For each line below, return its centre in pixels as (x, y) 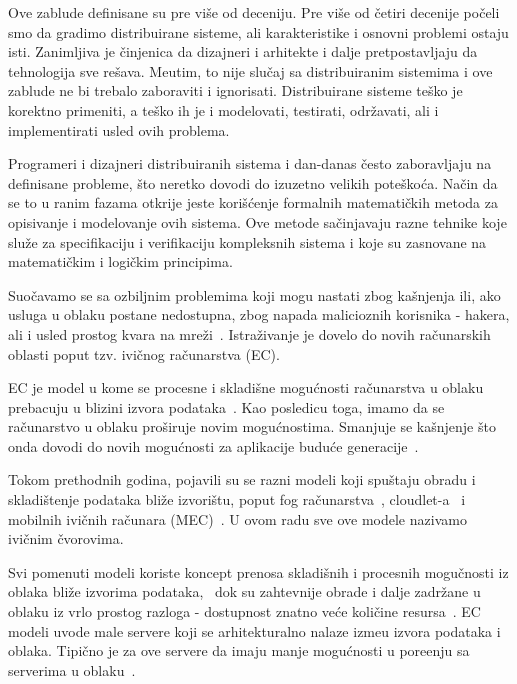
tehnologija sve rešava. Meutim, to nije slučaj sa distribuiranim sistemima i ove (250, 70)
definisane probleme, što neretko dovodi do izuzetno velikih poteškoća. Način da (253, 182)
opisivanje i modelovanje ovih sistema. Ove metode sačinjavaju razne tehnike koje (257, 221)
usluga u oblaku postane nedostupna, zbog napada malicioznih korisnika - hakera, (259, 314)
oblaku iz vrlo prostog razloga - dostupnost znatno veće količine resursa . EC (244, 611)
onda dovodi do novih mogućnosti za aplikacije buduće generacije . (213, 445)
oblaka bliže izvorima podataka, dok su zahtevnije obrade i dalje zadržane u (244, 591)
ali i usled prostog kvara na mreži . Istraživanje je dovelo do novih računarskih (249, 333)
